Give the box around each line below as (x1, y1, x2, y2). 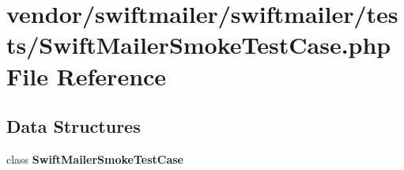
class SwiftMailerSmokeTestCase (6, 150, 183, 167)
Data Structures (6, 114, 141, 138)
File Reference (6, 59, 167, 92)
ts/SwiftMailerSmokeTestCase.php (6, 28, 391, 61)
